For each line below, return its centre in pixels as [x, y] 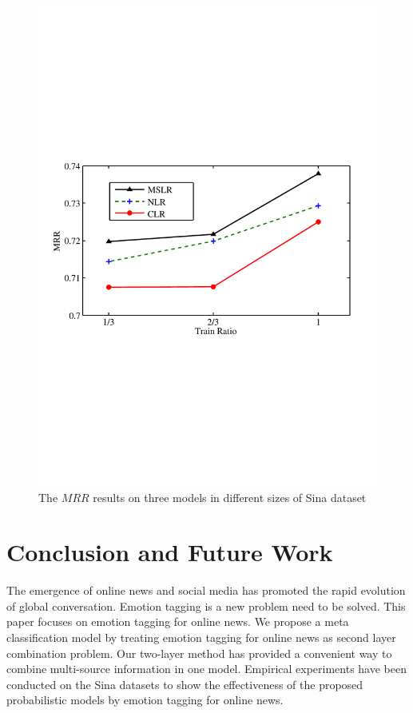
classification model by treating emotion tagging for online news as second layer [201, 637]
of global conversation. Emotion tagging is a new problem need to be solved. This [206, 605]
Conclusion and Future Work [170, 552]
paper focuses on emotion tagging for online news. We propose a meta [178, 621]
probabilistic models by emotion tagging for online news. [145, 700]
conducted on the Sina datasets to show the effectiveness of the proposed [185, 684]
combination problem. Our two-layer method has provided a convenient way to [199, 653]
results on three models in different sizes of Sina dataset [230, 497]
